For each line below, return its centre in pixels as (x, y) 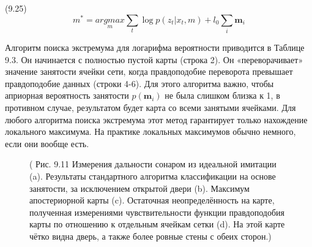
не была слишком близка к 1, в (222, 95)
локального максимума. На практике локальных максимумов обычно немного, (150, 131)
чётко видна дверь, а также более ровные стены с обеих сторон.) (150, 236)
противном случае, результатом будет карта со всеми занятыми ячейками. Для (150, 107)
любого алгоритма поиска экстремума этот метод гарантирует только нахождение (156, 119)
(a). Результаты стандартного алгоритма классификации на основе (153, 176)
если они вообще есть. (47, 143)
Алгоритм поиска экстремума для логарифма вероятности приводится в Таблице (155, 47)
